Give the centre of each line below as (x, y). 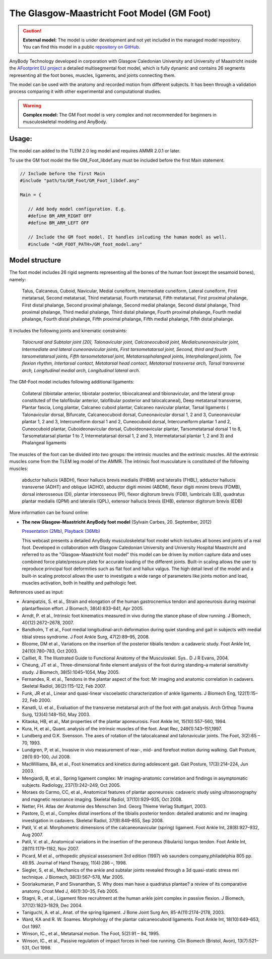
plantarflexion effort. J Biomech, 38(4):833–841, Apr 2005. (83, 609)
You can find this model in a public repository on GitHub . (82, 47)
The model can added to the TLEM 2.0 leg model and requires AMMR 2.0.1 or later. (95, 151)
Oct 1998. (42, 947)
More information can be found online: (49, 513)
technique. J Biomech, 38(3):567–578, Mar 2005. (73, 877)
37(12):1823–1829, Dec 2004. (52, 905)
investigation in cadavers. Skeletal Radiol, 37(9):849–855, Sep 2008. (93, 820)
